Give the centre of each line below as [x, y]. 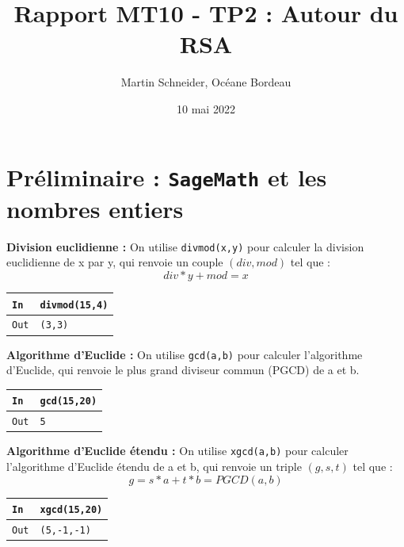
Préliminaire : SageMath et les [167, 176]
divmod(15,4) [74, 305]
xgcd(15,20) [71, 510]
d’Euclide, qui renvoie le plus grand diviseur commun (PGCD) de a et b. [183, 370]
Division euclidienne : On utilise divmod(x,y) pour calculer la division [185, 246]
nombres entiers [95, 208]
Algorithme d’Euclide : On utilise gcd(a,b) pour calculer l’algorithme [185, 354]
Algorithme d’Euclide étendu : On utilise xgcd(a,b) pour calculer [177, 451]
